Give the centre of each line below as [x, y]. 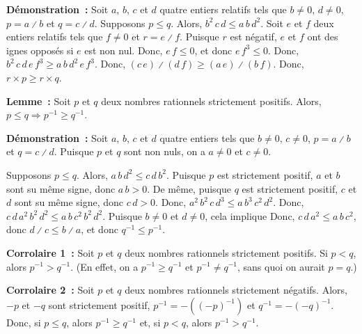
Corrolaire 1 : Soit [50, 252]
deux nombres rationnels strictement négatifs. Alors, [236, 290]
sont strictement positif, [99, 304]
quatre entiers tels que [207, 137]
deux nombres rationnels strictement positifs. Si [226, 252]
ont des [323, 37]
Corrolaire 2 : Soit [50, 290]
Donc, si [24, 322]
